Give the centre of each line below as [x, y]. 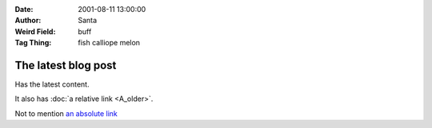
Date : [24, 9]
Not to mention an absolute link [66, 113]
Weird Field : [35, 31]
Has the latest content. [52, 84]
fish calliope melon [109, 43]
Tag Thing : [33, 43]
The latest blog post [66, 65]
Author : [28, 21]
